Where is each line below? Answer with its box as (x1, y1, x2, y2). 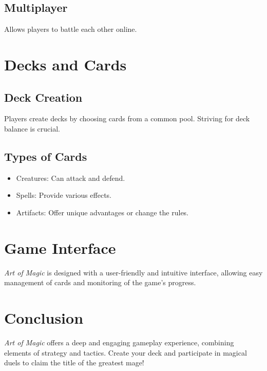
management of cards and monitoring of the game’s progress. (4, 277, 196, 288)
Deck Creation (4, 89, 83, 105)
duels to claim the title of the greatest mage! (4, 357, 144, 368)
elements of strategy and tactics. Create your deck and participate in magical (4, 347, 247, 358)
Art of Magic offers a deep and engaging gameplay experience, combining (4, 337, 234, 347)
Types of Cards (4, 148, 87, 164)
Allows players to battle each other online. (4, 24, 137, 34)
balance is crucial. (4, 123, 61, 134)
